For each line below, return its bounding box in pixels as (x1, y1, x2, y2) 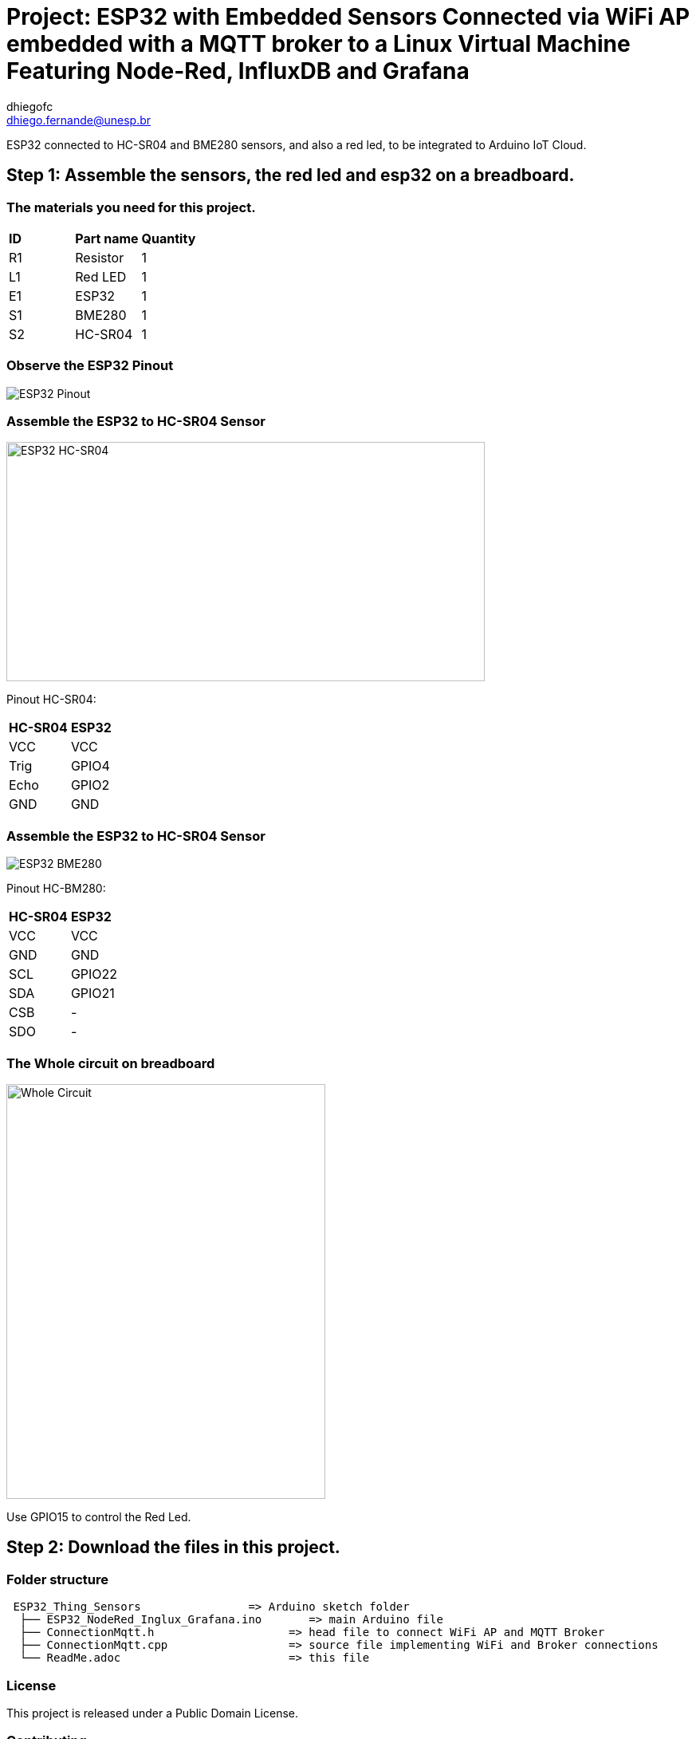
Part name (75, 230, 139, 246)
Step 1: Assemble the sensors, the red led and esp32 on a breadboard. (6, 165, 575, 186)
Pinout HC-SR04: (6, 692, 96, 707)
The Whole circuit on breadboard (6, 1055, 215, 1071)
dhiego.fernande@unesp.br (6, 112, 151, 127)
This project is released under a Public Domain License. (6, 1705, 298, 1720)
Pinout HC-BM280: (6, 881, 106, 896)
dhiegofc (6, 99, 53, 113)
